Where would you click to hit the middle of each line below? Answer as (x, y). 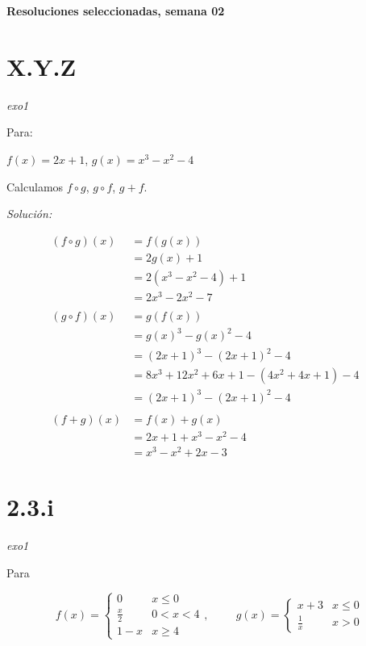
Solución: (29, 214)
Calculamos (35, 186)
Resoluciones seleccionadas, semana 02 (116, 10)
